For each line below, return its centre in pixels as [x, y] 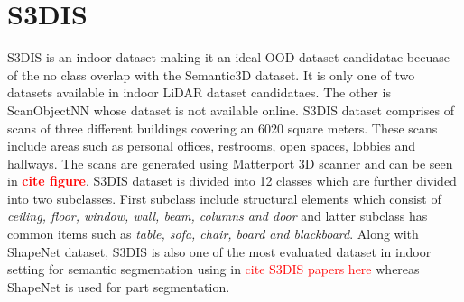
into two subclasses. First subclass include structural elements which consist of [224, 198]
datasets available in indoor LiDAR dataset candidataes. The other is [199, 92]
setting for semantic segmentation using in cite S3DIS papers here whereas [213, 269]
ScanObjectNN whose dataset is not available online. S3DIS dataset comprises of [231, 110]
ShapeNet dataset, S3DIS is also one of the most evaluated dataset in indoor [219, 251]
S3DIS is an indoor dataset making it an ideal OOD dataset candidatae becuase [228, 57]
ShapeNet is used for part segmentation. [119, 286]
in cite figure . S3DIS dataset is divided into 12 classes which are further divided [232, 181]
